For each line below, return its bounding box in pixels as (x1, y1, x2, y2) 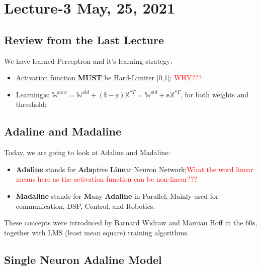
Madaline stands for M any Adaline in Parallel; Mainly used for (16, 190, 219, 201)
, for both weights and (180, 89, 249, 99)
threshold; (16, 99, 47, 109)
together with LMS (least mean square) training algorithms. (4, 227, 189, 237)
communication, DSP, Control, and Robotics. (16, 200, 155, 211)
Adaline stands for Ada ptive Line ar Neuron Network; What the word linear (16, 164, 253, 174)
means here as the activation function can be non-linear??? (16, 174, 198, 184)
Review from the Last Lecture (4, 32, 164, 47)
